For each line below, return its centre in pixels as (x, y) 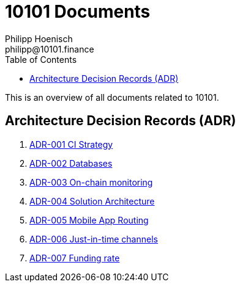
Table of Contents (41, 59)
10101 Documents (78, 12)
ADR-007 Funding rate (75, 258)
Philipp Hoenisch (39, 38)
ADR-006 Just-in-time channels (94, 239)
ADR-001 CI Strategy (71, 144)
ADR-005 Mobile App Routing (89, 220)
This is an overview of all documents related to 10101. (112, 97)
